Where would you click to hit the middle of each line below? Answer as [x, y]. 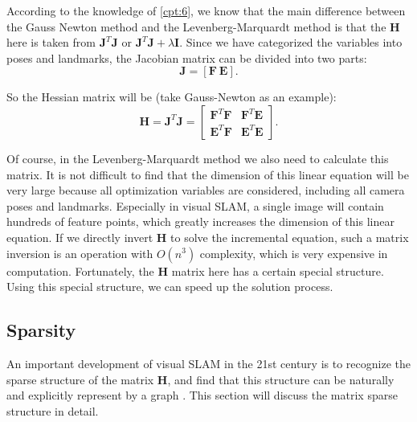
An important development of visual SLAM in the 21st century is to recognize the [208, 363]
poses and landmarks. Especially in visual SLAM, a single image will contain [195, 205]
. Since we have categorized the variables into [291, 42]
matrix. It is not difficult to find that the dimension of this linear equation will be [208, 174]
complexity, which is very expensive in [294, 253]
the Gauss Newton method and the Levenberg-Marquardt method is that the [196, 26]
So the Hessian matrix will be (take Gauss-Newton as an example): [172, 97]
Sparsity [41, 330]
